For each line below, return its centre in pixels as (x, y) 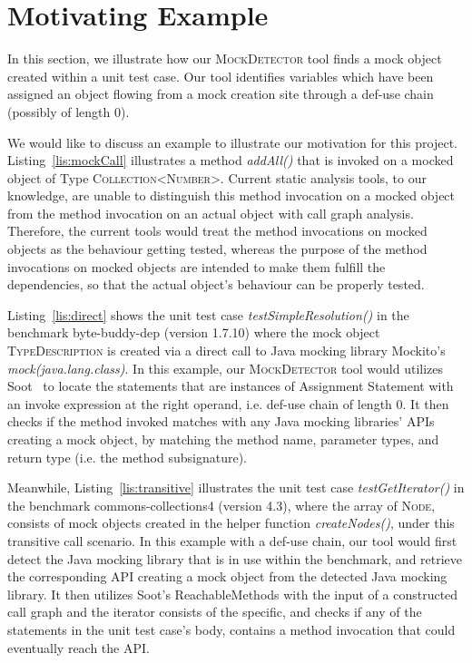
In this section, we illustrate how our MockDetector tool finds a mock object (225, 58)
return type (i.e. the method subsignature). (127, 457)
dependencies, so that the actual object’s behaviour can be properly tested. (216, 284)
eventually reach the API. (79, 647)
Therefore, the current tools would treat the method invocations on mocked (217, 231)
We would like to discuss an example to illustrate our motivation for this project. (232, 142)
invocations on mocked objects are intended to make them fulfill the (197, 266)
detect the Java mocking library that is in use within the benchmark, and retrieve (235, 558)
